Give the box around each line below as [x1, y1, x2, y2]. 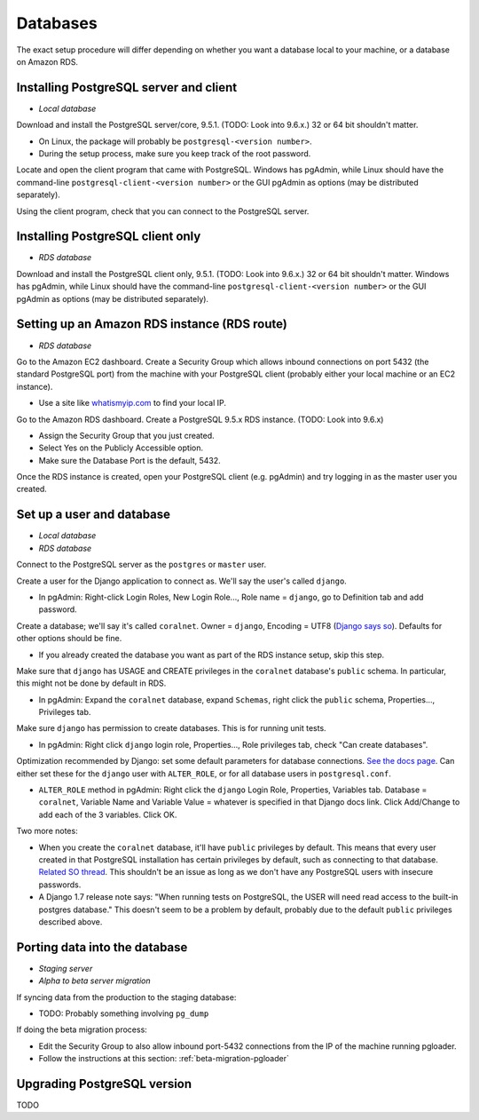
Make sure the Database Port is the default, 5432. [38, 455, 221, 465]
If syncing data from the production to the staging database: [16, 991, 237, 1003]
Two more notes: [16, 826, 79, 837]
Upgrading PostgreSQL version [16, 1076, 192, 1092]
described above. [38, 916, 103, 927]
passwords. [38, 879, 82, 890]
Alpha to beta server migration [38, 975, 151, 986]
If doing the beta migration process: [16, 1024, 148, 1035]
